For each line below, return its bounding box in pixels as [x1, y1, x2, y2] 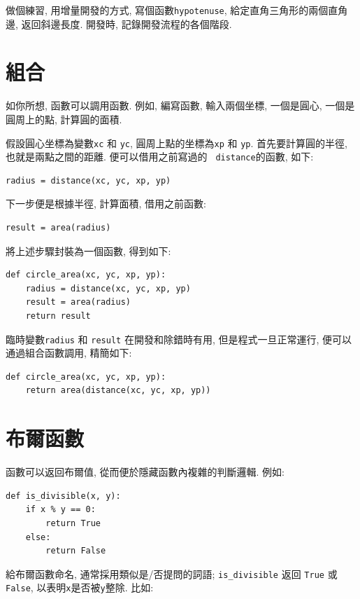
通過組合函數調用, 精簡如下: [6, 345, 132, 360]
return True [45, 518, 101, 528]
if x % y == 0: [25, 504, 96, 515]
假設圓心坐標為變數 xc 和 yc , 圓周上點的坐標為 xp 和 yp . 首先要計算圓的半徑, [6, 135, 347, 150]
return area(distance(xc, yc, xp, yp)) [25, 385, 211, 396]
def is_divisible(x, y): [6, 490, 121, 501]
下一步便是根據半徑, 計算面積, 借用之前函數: [6, 196, 206, 211]
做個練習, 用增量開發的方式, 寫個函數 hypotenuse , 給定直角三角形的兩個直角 [6, 3, 348, 17]
